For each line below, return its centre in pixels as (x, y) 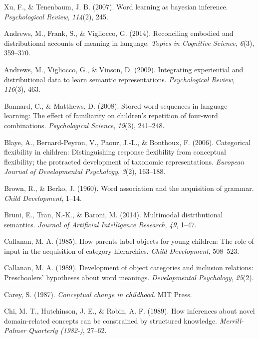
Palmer (15, 330)
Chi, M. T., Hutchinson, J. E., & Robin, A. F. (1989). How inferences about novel (129, 311)
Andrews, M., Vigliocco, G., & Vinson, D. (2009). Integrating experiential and (124, 69)
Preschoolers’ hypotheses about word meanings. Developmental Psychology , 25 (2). (129, 277)
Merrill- (232, 320)
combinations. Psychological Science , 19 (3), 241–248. (84, 125)
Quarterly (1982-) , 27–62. (68, 330)
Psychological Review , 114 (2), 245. (56, 16)
